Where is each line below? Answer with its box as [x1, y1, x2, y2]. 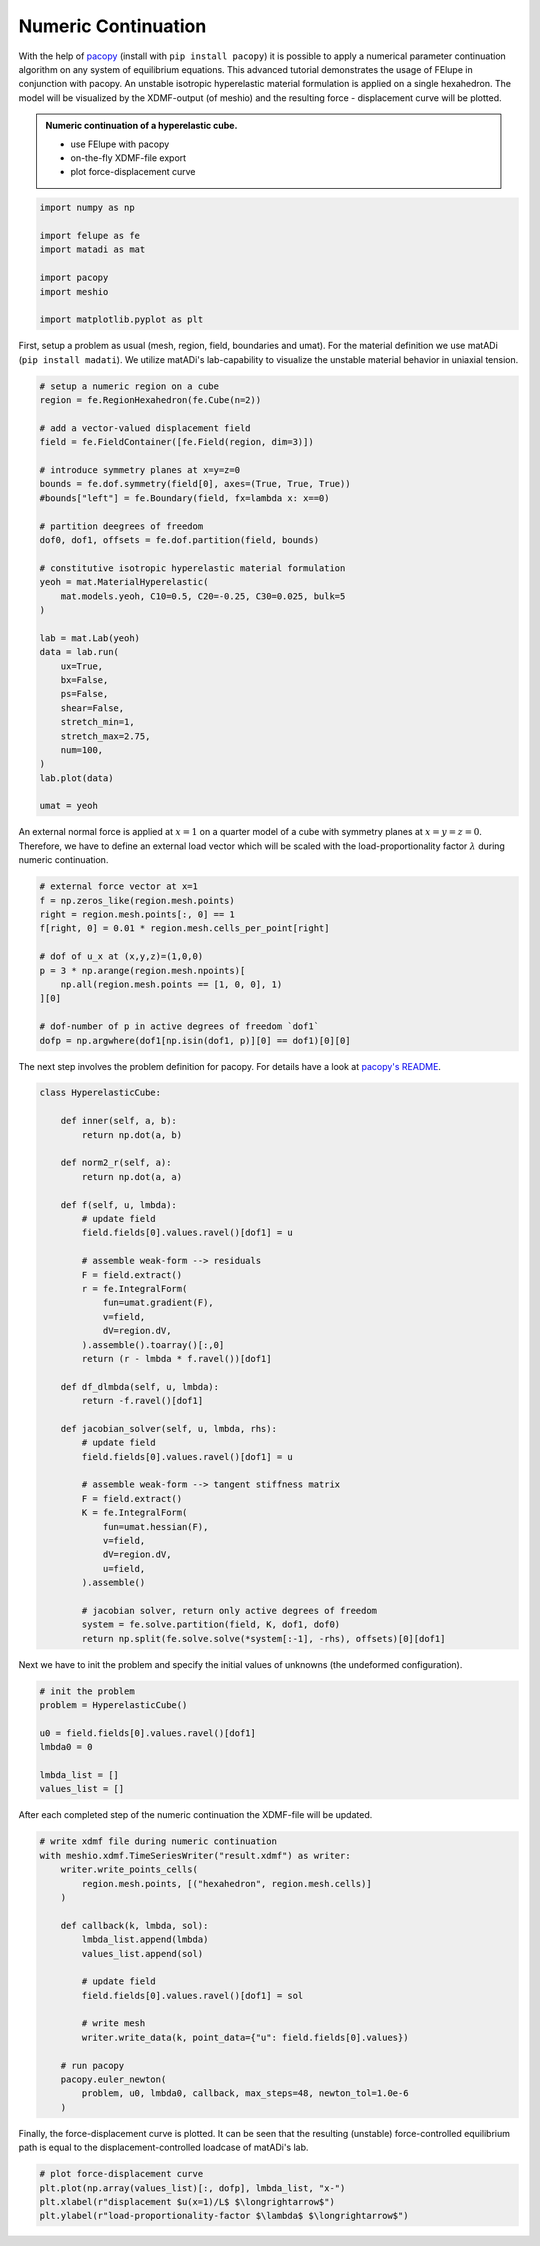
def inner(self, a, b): [60, 1115, 177, 1127]
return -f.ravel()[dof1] [81, 1395, 204, 1407]
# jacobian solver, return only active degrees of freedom [81, 1605, 378, 1616]
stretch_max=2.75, [60, 730, 151, 742]
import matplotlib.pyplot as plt [39, 314, 204, 325]
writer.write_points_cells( [60, 1864, 199, 1875]
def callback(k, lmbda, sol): [60, 1920, 209, 1931]
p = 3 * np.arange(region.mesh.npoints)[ [39, 965, 246, 976]
